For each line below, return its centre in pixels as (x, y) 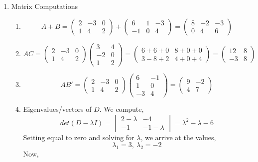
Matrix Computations (44, 6)
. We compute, (122, 109)
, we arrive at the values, (178, 137)
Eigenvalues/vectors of (57, 109)
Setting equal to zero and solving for (79, 137)
